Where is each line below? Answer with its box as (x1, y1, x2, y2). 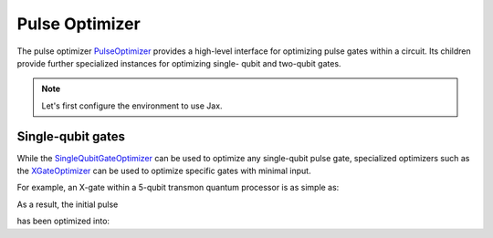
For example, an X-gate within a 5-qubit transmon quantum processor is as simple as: (16, 182, 340, 193)
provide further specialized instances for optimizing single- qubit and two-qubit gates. (16, 57, 341, 68)
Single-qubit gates (16, 129, 125, 144)
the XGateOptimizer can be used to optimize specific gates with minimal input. (16, 165, 311, 177)
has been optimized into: (16, 215, 110, 227)
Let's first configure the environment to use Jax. (41, 100, 223, 111)
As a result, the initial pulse (16, 199, 119, 210)
